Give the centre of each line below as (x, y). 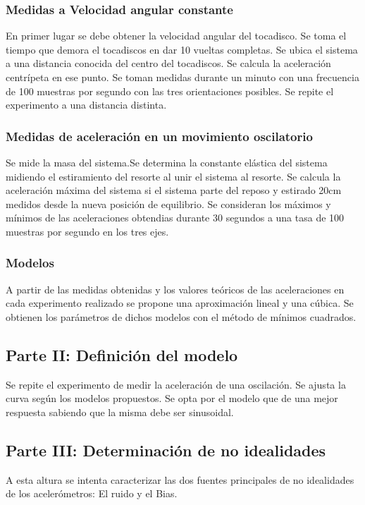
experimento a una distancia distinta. (86, 105)
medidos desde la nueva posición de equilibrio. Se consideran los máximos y (168, 203)
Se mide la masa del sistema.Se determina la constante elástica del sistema (167, 162)
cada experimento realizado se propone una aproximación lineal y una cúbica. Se (180, 303)
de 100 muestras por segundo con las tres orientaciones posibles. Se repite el (170, 91)
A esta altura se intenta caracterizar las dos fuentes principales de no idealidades (180, 479)
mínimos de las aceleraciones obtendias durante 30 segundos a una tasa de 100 (175, 218)
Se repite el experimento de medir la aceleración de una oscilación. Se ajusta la (176, 384)
